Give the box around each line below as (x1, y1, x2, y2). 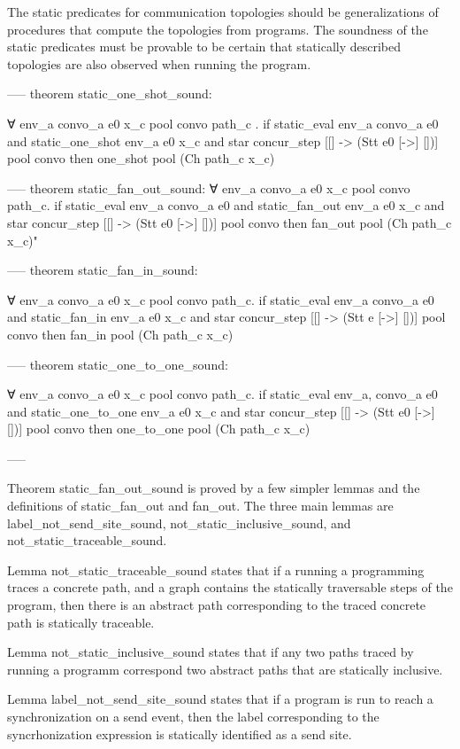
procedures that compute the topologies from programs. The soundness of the (7, 20, 428, 38)
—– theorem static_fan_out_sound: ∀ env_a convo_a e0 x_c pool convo (7, 178, 410, 197)
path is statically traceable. (7, 612, 155, 631)
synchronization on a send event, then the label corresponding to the (7, 707, 379, 725)
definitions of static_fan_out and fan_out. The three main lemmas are (7, 496, 394, 515)
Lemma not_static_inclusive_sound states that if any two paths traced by (7, 643, 414, 661)
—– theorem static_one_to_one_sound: (7, 355, 228, 373)
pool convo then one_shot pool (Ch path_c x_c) (7, 149, 275, 168)
